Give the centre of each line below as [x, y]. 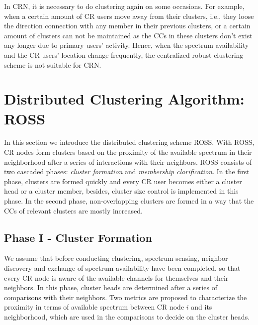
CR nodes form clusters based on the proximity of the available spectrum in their [128, 152]
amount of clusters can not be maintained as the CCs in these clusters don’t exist [128, 35]
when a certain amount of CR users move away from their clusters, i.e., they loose [129, 16]
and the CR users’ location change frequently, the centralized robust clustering [124, 54]
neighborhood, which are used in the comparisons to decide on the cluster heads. [127, 316]
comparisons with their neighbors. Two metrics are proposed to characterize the [126, 297]
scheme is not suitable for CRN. [53, 64]
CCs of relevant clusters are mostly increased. [73, 210]
